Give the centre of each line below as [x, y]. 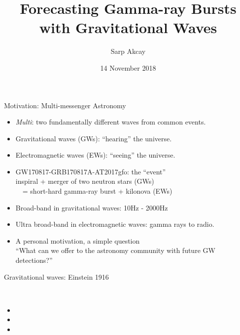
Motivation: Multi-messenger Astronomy [65, 105]
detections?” [34, 260]
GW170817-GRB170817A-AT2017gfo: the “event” [91, 171]
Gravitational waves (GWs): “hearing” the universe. [94, 138]
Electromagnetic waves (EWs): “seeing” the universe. [95, 155]
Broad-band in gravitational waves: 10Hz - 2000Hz [92, 207]
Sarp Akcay [128, 51]
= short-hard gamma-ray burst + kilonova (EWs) [97, 191]
